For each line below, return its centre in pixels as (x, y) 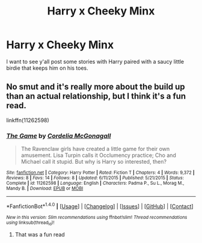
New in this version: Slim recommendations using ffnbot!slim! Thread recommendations (97, 217)
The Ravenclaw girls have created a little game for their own (95, 149)
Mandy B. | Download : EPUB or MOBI (45, 189)
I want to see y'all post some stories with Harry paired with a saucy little (95, 61)
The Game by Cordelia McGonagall (59, 135)
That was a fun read (40, 235)
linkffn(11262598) (28, 120)
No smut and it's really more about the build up (96, 87)
